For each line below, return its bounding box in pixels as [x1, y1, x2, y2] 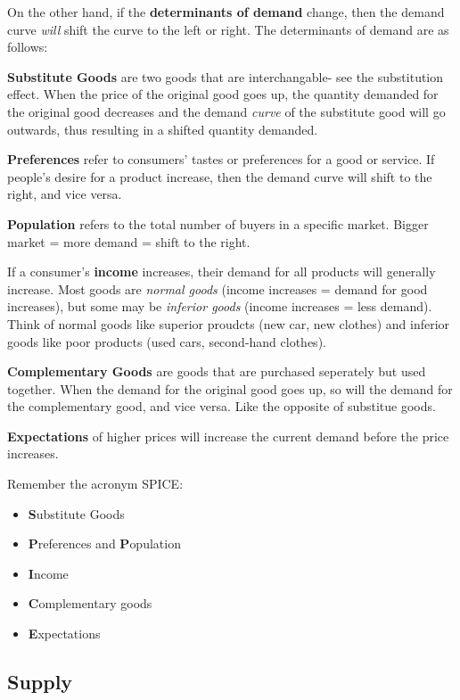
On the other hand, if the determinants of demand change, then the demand [7, 3, 445, 21]
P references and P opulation [28, 534, 181, 553]
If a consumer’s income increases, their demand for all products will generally [7, 262, 436, 281]
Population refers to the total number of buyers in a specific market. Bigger [7, 214, 429, 233]
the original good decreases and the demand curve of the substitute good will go [7, 102, 446, 120]
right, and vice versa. [7, 185, 122, 203]
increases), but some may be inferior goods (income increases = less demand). [7, 297, 432, 316]
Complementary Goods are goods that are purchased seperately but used [7, 362, 426, 381]
